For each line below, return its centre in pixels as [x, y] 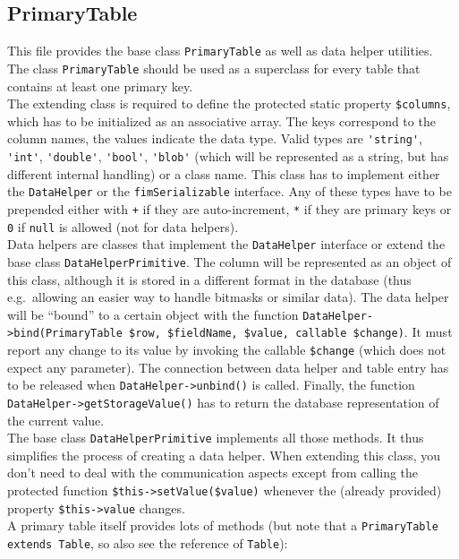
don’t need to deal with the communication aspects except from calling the [213, 473]
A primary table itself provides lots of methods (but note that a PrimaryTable [223, 525]
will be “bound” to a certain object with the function [153, 314]
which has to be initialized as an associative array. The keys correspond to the [221, 120]
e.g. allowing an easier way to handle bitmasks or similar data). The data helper [228, 297]
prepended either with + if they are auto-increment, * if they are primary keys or [229, 208]
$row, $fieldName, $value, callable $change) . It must [291, 332]
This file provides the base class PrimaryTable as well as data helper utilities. [220, 51]
